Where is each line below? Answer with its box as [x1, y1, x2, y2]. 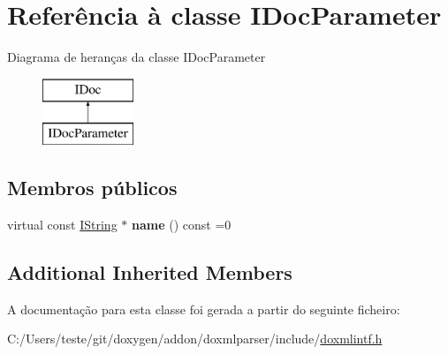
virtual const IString [7, 215, 118, 234]
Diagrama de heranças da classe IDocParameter [7, 48, 266, 66]
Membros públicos [7, 174, 178, 201]
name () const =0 [131, 215, 232, 234]
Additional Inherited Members [7, 259, 292, 286]
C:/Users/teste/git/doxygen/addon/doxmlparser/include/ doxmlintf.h [7, 329, 383, 348]
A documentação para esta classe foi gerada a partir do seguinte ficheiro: [7, 299, 400, 318]
